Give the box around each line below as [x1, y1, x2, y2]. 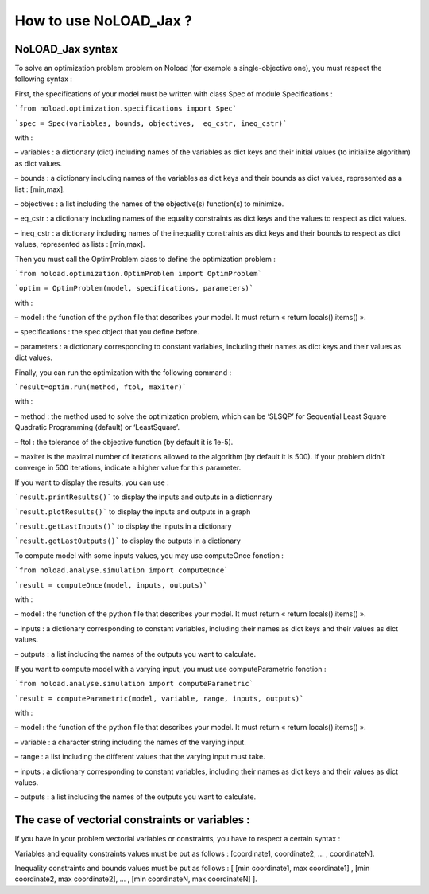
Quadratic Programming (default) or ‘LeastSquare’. [14, 423, 180, 432]
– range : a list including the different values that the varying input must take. [14, 752, 265, 762]
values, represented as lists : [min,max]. [14, 240, 145, 249]
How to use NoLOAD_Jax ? [14, 12, 192, 29]
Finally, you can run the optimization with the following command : [14, 367, 232, 377]
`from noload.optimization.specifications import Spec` [14, 104, 238, 113]
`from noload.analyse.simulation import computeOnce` [14, 566, 229, 575]
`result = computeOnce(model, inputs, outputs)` [14, 580, 208, 589]
